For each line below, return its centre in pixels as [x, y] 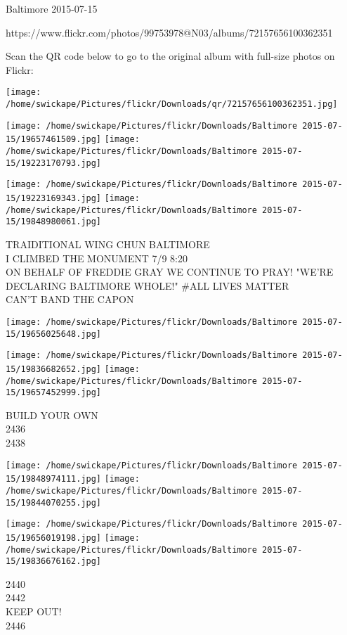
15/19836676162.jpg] [54, 562]
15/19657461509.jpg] [54, 140]
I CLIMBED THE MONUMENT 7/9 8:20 [97, 258]
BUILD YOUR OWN [52, 415]
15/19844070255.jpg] [54, 502]
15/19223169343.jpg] [54, 198]
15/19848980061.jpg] [54, 222]
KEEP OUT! [34, 611]
